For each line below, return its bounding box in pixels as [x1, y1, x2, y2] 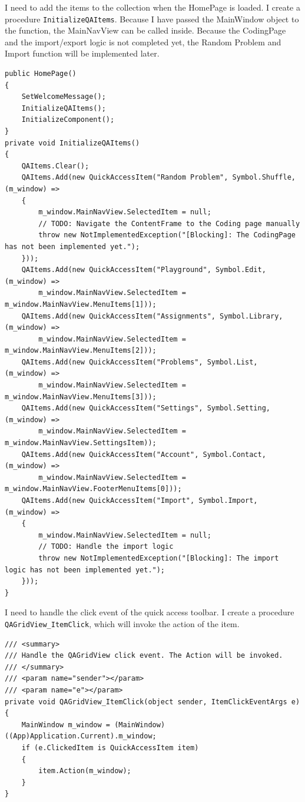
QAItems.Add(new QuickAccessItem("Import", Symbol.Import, [21, 496, 258, 505]
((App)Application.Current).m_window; [5, 732, 157, 741]
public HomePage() [5, 69, 77, 78]
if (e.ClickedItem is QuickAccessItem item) [21, 743, 199, 752]
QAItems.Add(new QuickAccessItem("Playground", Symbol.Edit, [21, 266, 266, 274]
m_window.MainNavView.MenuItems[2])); [5, 346, 157, 355]
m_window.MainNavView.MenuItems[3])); [5, 392, 157, 401]
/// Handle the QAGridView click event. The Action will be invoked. [5, 651, 283, 660]
